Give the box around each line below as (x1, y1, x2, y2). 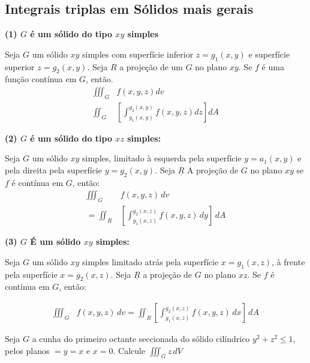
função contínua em (5, 73, 77, 85)
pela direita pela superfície (5, 164, 102, 176)
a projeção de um (119, 60, 183, 73)
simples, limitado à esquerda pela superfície (82, 152, 242, 164)
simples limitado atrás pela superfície (82, 255, 219, 268)
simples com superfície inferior (82, 47, 194, 60)
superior (5, 60, 35, 73)
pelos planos (5, 344, 50, 356)
